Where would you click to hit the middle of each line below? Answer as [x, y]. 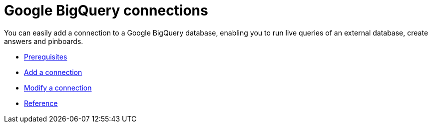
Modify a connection [58, 87]
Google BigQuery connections [106, 10]
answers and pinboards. [44, 41]
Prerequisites [46, 56]
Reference [41, 103]
